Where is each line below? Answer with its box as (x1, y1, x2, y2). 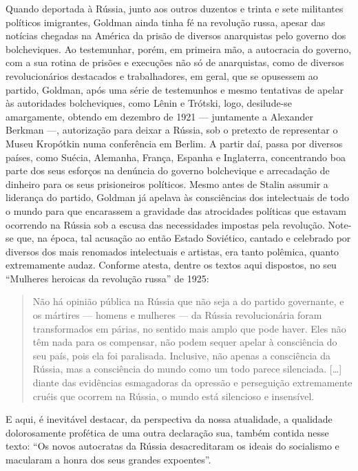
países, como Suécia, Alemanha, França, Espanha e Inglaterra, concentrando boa (6, 149, 346, 164)
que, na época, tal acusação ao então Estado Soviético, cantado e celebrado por (17, 231, 351, 245)
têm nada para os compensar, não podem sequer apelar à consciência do (32, 335, 337, 349)
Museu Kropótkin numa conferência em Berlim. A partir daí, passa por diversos (6, 136, 343, 150)
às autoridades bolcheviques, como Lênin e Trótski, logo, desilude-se (6, 96, 293, 110)
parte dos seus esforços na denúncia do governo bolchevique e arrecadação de (6, 163, 330, 178)
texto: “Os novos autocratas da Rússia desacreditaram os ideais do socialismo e (6, 439, 339, 453)
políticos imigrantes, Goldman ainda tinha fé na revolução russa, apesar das (6, 14, 326, 29)
